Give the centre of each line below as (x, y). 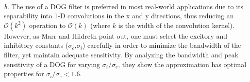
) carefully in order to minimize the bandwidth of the (162, 45)
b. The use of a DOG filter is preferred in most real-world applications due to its (124, 6)
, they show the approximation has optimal (182, 64)
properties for (24, 74)
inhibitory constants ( (36, 45)
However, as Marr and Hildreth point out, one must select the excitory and (116, 35)
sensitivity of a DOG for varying (52, 64)
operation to (47, 25)
